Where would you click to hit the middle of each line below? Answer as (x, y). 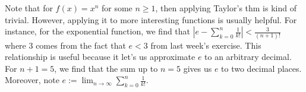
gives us (198, 68)
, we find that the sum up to (106, 68)
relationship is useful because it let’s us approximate (100, 57)
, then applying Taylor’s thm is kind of (226, 8)
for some (117, 8)
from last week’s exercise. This (206, 45)
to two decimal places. (261, 68)
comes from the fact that (81, 45)
